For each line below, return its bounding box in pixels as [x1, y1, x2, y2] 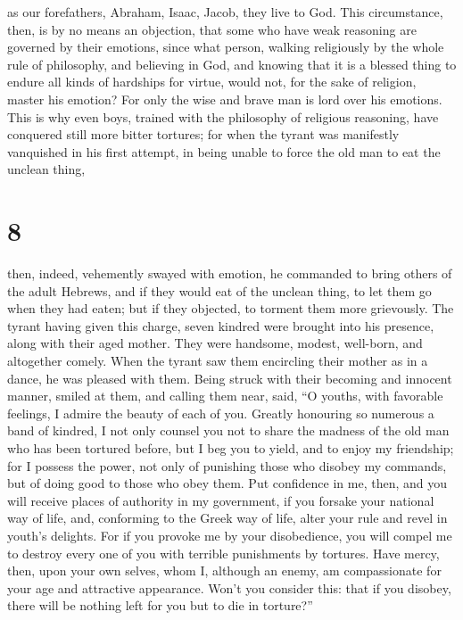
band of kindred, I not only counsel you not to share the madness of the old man [7, 421, 450, 440]
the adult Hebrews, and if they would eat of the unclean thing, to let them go [7, 281, 432, 300]
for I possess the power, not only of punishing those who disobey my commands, [7, 456, 447, 475]
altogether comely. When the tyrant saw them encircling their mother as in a [7, 351, 428, 370]
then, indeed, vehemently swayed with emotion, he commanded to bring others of [7, 264, 452, 283]
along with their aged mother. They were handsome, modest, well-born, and [7, 334, 423, 352]
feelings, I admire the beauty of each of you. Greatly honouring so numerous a [7, 403, 434, 422]
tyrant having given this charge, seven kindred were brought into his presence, [7, 316, 434, 335]
